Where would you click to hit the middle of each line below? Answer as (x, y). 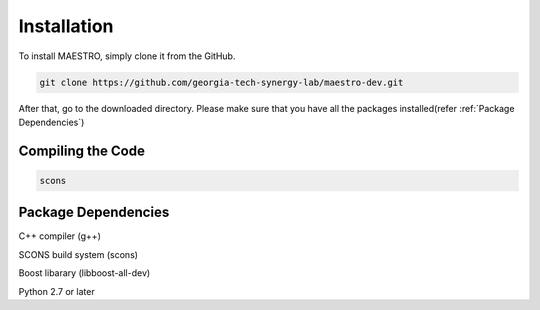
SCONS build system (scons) (78, 254)
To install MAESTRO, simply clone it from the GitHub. (127, 56)
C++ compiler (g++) (60, 236)
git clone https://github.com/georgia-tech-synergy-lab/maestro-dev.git (221, 82)
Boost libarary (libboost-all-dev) (84, 273)
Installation (66, 26)
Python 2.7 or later (56, 291)
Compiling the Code (81, 150)
